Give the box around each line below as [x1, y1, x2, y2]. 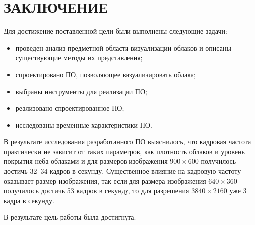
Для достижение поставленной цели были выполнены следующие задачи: [4, 26, 227, 36]
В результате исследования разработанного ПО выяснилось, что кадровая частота [4, 136, 251, 147]
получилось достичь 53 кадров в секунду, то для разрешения [4, 185, 189, 196]
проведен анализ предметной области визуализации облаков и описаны [15, 42, 231, 53]
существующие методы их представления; [15, 52, 143, 63]
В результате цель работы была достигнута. [4, 212, 136, 222]
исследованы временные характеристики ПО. [15, 119, 152, 130]
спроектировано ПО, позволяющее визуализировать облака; [15, 69, 196, 79]
